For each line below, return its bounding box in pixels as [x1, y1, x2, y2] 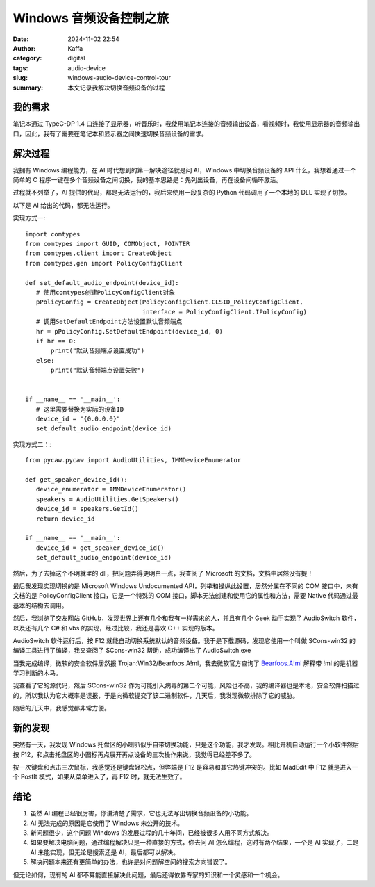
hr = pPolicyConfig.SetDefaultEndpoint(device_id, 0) [35, 327, 224, 335]
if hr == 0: [35, 337, 77, 345]
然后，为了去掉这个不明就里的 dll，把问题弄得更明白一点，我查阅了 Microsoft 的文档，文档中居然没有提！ [12, 569, 314, 577]
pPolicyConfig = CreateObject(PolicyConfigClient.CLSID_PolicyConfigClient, [35, 298, 303, 306]
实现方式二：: [12, 440, 52, 448]
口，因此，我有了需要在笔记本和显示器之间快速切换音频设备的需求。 [12, 129, 208, 138]
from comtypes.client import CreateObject [25, 250, 172, 257]
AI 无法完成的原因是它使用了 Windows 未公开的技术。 [30, 819, 184, 827]
